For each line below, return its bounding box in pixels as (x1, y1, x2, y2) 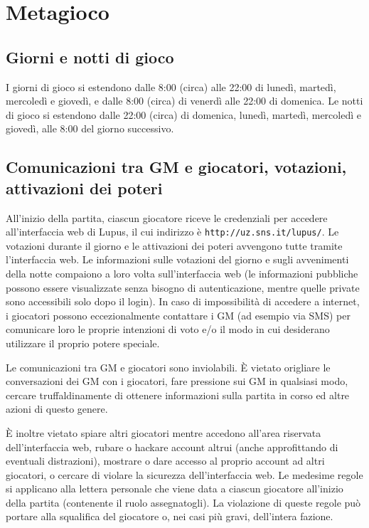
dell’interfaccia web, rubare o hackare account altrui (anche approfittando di (6, 439, 338, 454)
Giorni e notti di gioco (6, 46, 174, 68)
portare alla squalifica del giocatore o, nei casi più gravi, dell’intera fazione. (6, 509, 333, 524)
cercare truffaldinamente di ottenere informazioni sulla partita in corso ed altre (6, 387, 350, 402)
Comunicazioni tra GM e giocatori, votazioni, (6, 156, 347, 178)
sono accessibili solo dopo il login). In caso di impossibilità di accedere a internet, (6, 294, 360, 309)
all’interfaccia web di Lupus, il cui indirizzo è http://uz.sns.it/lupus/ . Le (6, 224, 339, 239)
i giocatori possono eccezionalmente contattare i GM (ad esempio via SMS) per (6, 307, 351, 322)
